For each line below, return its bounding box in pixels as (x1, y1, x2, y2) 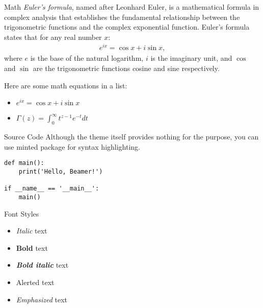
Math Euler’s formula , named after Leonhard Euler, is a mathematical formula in (4, 2, 259, 12)
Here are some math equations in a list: (4, 80, 127, 90)
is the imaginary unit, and (150, 53, 232, 63)
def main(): (4, 159, 44, 167)
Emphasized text (16, 294, 68, 304)
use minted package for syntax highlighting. (4, 141, 141, 152)
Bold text (16, 242, 48, 253)
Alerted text (16, 276, 55, 287)
